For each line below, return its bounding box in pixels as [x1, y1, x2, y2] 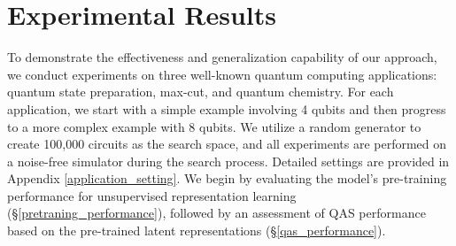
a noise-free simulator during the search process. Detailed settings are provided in [7, 151, 450, 170]
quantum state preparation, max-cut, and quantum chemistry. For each [7, 82, 394, 101]
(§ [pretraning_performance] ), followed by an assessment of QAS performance [7, 204, 426, 222]
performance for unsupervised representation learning [7, 186, 297, 204]
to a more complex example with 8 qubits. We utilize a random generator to [7, 117, 421, 135]
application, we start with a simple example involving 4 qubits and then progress [7, 99, 446, 118]
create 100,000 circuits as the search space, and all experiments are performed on [7, 135, 447, 153]
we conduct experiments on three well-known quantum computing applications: [7, 65, 437, 83]
